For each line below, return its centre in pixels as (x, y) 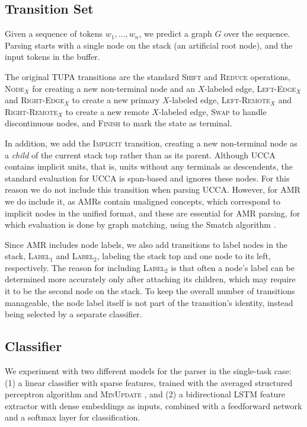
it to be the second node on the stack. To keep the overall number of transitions (150, 291)
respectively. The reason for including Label (85, 267)
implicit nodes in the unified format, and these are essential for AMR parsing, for (153, 213)
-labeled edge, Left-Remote (220, 100)
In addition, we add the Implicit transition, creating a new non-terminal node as (151, 143)
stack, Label (28, 256)
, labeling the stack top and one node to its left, (184, 256)
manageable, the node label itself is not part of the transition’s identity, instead (149, 302)
